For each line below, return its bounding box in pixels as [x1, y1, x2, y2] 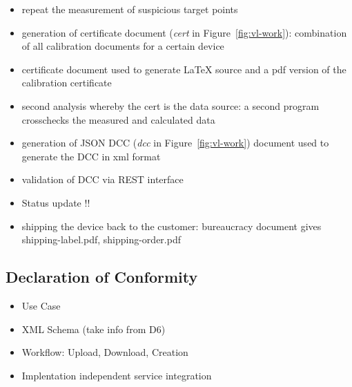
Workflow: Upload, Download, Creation [21, 345, 188, 359]
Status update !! [21, 195, 90, 209]
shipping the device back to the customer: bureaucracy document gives [21, 218, 322, 233]
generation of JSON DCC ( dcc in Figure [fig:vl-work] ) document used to [21, 135, 329, 150]
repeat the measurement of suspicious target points [21, 2, 238, 16]
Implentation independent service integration [21, 368, 212, 382]
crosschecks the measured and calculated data [21, 112, 215, 126]
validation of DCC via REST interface [21, 172, 184, 187]
